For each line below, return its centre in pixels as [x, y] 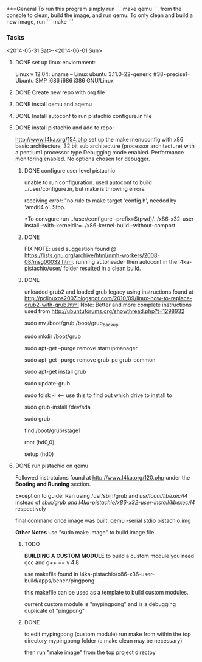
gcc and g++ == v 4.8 [52, 562]
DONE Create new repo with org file [60, 92]
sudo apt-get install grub [55, 372]
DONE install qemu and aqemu [54, 104]
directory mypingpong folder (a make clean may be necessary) [103, 641]
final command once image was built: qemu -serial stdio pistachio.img [103, 521]
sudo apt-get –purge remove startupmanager [81, 348]
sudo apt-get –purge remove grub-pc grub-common [90, 360]
